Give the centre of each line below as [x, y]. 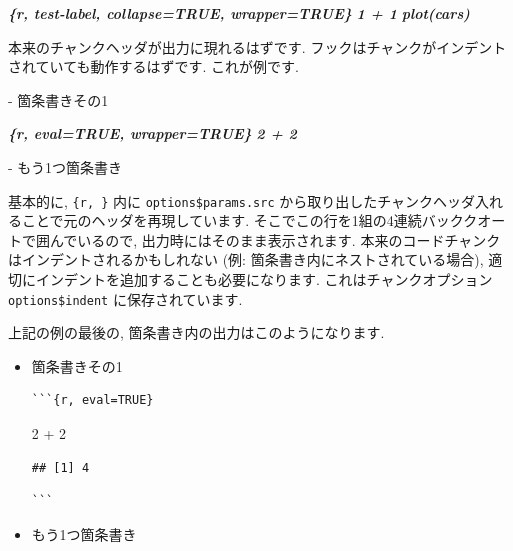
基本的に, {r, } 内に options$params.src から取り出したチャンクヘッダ [242, 200]
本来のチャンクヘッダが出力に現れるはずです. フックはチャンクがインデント [257, 46]
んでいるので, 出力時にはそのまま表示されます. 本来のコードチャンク [275, 239]
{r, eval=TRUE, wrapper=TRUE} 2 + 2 [152, 133]
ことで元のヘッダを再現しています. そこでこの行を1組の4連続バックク [249, 220]
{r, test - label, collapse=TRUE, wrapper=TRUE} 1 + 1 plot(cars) [239, 13]
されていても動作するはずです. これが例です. [153, 66]
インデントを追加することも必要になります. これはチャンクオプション [264, 279]
